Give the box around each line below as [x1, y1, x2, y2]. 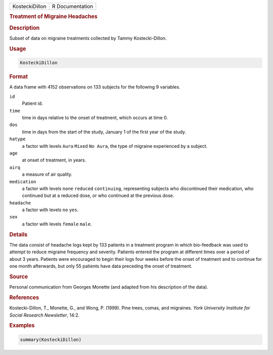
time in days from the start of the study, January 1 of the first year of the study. [22, 129, 187, 135]
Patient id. [22, 100, 43, 106]
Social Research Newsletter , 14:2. [9, 312, 80, 318]
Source [9, 273, 28, 280]
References [9, 294, 39, 301]
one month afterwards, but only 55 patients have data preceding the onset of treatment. [9, 263, 193, 269]
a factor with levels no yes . [22, 207, 79, 213]
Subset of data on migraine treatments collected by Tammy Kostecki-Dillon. [9, 35, 167, 41]
